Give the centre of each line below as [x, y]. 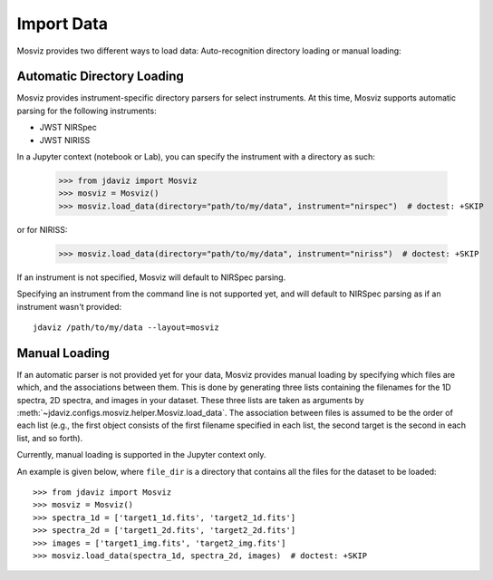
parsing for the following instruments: [87, 111]
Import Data [63, 24]
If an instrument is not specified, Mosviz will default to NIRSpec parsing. [151, 277]
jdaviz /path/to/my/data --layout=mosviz [126, 327]
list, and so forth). [50, 438]
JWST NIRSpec [68, 128]
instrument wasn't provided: [69, 306]
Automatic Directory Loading [101, 77]
